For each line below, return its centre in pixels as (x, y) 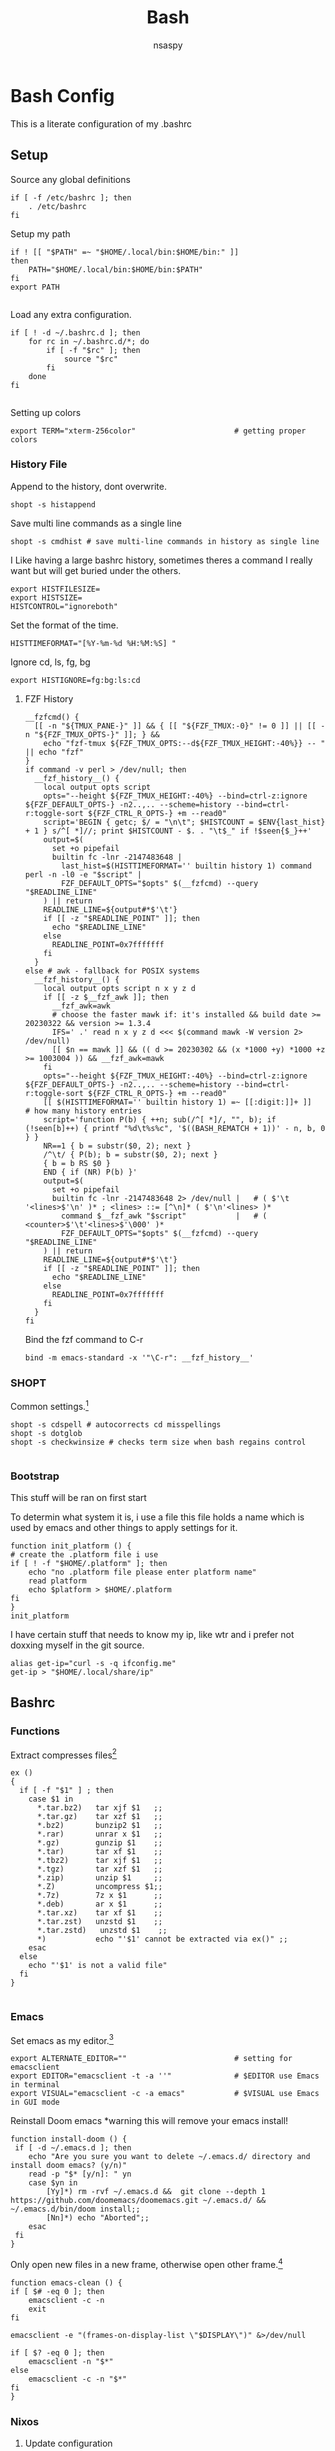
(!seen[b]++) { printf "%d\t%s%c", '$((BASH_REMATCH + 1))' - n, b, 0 (175, 1128)
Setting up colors (46, 412)
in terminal (35, 2085)
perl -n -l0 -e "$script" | (83, 874)
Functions (35, 1731)
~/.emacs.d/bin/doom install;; (75, 2209)
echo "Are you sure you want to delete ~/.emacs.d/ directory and (169, 2157)
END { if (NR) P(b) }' (90, 1172)
